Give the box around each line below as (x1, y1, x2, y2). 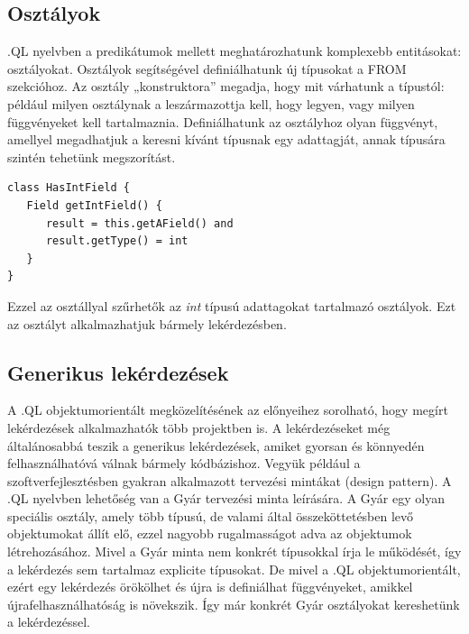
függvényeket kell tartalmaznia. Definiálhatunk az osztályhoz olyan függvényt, (7, 112, 438, 131)
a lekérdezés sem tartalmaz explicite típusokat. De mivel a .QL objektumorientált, (7, 559, 461, 578)
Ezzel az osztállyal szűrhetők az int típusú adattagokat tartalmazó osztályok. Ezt (7, 296, 456, 315)
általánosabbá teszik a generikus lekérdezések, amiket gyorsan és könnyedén (7, 436, 425, 455)
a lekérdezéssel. (7, 612, 90, 631)
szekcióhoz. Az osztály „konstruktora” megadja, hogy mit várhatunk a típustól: (7, 77, 445, 96)
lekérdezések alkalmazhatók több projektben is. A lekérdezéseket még (7, 418, 391, 436)
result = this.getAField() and (45, 216, 234, 230)
